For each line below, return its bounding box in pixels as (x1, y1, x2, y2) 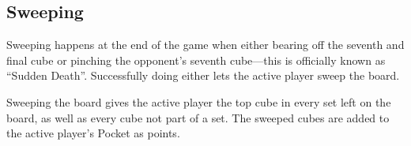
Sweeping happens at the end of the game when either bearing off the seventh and (6, 36, 405, 53)
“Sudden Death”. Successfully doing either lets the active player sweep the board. (6, 67, 400, 84)
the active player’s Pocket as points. (6, 125, 180, 141)
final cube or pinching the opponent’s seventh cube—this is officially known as (6, 51, 386, 68)
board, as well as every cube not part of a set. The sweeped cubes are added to (6, 109, 390, 125)
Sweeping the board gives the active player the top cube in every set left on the (6, 93, 391, 110)
